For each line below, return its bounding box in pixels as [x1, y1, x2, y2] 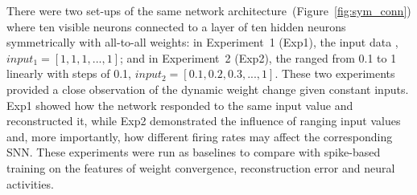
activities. [6, 175, 54, 192]
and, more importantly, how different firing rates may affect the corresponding [6, 128, 393, 144]
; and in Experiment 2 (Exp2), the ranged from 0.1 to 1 [120, 49, 397, 66]
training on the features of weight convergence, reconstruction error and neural [6, 159, 395, 176]
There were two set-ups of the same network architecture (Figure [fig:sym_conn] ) [6, 2, 411, 18]
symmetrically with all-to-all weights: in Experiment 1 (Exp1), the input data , [6, 34, 398, 51]
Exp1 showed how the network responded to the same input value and [6, 96, 353, 113]
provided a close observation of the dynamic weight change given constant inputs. [6, 80, 409, 97]
